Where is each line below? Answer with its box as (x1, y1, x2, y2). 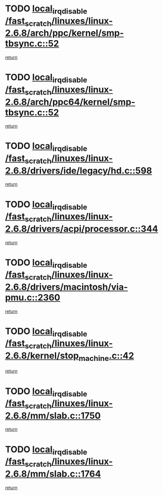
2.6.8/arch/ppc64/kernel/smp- (5, 96, 136, 107)
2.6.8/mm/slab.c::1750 (5, 410, 101, 421)
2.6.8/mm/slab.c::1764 (5, 468, 101, 479)
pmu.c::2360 (5, 292, 60, 303)
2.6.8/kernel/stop (5, 350, 79, 361)
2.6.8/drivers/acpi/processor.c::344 (5, 223, 159, 234)
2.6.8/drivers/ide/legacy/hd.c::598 (5, 165, 152, 176)
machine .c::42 (79, 350, 134, 363)
